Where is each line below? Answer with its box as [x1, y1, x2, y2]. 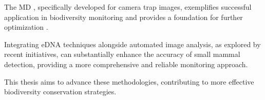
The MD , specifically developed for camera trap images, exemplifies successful [4, 2, 252, 12]
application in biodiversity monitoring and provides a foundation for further [4, 11, 243, 22]
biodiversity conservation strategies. [4, 86, 117, 97]
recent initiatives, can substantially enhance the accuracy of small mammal [4, 49, 240, 59]
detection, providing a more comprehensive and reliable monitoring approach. [4, 58, 248, 69]
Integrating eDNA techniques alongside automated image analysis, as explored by [4, 38, 261, 49]
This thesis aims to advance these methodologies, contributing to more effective [4, 76, 254, 87]
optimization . [4, 22, 48, 32]
